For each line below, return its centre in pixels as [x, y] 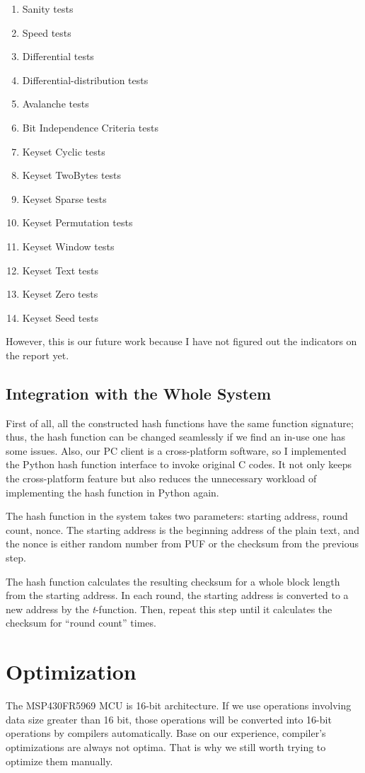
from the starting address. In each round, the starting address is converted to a [177, 595]
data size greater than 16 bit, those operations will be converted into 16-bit [169, 719]
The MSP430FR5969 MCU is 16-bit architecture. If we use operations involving [179, 705]
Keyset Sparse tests [64, 198]
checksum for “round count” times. [81, 623]
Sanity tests [48, 8]
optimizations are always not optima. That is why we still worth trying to [166, 746]
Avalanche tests [56, 104]
